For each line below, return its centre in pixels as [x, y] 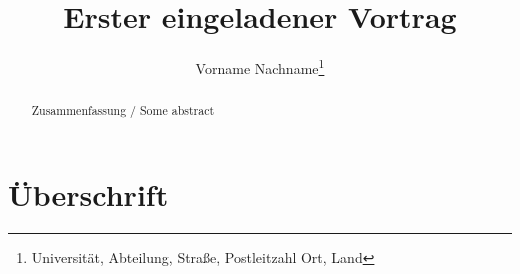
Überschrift [88, 193]
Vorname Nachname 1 [260, 66]
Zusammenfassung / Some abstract [123, 110]
